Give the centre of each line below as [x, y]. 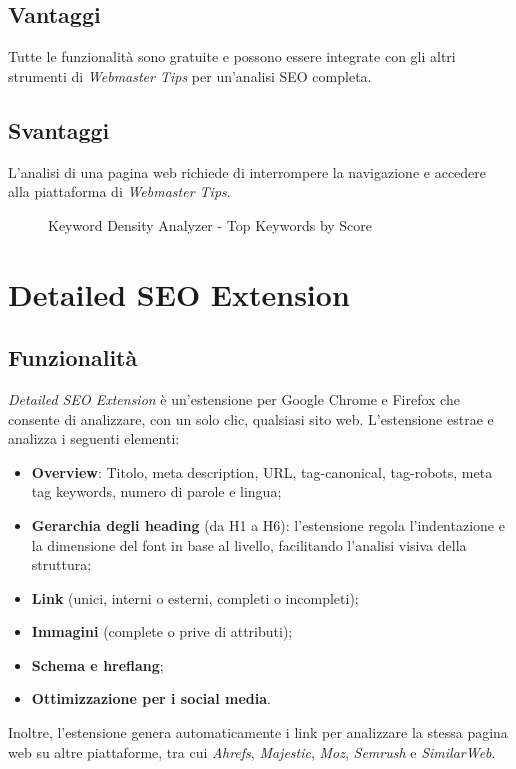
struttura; [61, 564]
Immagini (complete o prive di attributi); [162, 631]
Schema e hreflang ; [97, 664]
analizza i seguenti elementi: [94, 438]
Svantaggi [59, 129]
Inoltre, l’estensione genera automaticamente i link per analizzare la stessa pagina [258, 732]
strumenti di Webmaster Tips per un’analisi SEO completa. [190, 75]
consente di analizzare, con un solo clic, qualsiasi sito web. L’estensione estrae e [251, 418]
